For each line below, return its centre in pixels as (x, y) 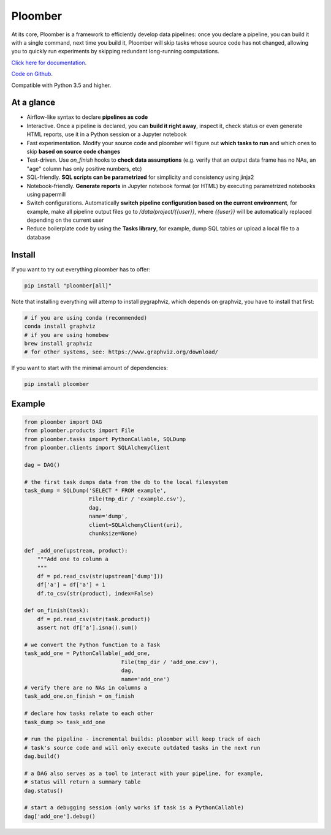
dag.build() (42, 756)
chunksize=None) (113, 533)
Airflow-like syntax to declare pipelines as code (87, 117)
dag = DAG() (42, 465)
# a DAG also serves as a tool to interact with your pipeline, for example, (144, 773)
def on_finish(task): (57, 610)
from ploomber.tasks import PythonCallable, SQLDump (105, 439)
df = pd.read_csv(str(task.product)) (94, 619)
